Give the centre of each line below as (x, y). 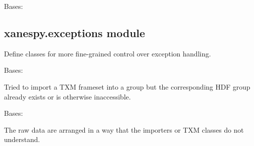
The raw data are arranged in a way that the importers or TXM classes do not (124, 129)
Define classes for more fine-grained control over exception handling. (108, 53)
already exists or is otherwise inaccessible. (67, 96)
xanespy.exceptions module (75, 32)
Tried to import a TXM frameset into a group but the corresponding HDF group (127, 86)
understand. (22, 139)
